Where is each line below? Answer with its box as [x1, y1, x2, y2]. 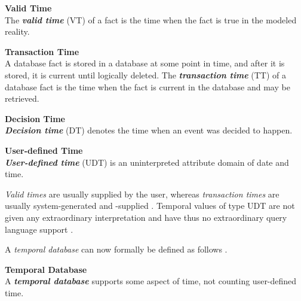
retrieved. [5, 92, 39, 105]
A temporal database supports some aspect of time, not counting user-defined [5, 275, 297, 287]
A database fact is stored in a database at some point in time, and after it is [5, 57, 285, 69]
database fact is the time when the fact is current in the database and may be [5, 80, 290, 93]
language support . [5, 223, 73, 235]
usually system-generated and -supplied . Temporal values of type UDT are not [5, 199, 295, 212]
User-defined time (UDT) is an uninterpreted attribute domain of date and [5, 156, 289, 168]
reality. [5, 25, 30, 38]
